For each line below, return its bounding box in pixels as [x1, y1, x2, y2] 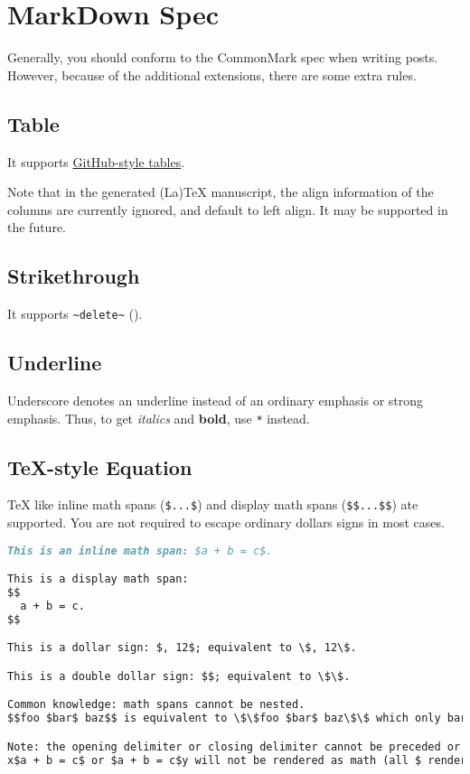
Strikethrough [7, 262, 140, 290]
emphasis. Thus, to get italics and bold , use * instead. [7, 408, 310, 427]
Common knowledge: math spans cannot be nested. [7, 698, 305, 712]
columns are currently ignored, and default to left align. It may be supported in [7, 200, 448, 219]
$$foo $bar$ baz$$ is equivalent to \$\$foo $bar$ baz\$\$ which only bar [7, 712, 467, 725]
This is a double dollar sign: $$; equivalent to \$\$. [7, 669, 351, 683]
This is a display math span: [7, 573, 189, 586]
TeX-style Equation [7, 452, 193, 480]
